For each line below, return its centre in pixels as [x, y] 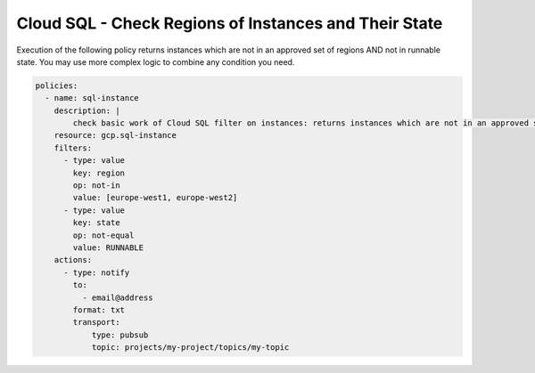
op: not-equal [103, 235]
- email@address [117, 297]
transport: [96, 322]
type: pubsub [120, 335]
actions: [73, 260]
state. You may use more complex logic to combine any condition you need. [156, 61]
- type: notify [97, 272]
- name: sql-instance [92, 98]
